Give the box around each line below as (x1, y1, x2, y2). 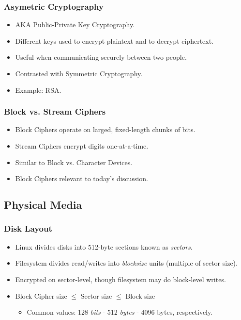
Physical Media (4, 197, 82, 212)
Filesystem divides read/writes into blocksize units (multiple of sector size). (15, 258, 238, 268)
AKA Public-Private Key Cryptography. (15, 19, 135, 30)
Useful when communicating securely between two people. (15, 52, 187, 62)
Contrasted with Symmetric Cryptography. (15, 68, 143, 78)
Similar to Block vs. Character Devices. (15, 157, 133, 167)
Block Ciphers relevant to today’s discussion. (15, 173, 148, 184)
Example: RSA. (15, 84, 61, 95)
